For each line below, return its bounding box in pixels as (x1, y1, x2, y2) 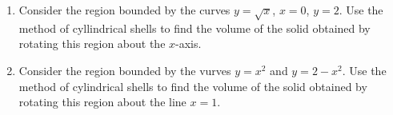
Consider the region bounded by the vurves (18, 61, 231, 78)
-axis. (175, 35, 202, 52)
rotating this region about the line (18, 93, 186, 110)
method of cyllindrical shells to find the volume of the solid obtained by (18, 19, 371, 36)
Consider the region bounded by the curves (18, 2, 231, 18)
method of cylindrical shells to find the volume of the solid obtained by (18, 77, 367, 94)
